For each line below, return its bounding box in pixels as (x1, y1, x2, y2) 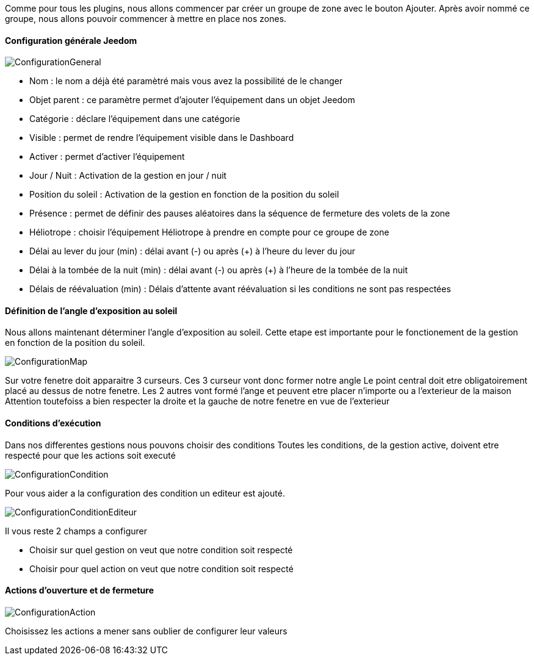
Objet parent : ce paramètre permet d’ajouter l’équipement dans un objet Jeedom (29, 95, 355, 106)
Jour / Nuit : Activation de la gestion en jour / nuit (29, 170, 227, 181)
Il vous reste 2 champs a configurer (5, 525, 147, 536)
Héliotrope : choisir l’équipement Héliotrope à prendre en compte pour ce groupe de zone (29, 227, 389, 238)
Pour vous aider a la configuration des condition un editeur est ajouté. (5, 487, 285, 498)
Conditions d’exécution (5, 418, 101, 429)
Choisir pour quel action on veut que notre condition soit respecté (29, 563, 294, 574)
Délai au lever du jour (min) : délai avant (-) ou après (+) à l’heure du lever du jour (29, 246, 356, 257)
